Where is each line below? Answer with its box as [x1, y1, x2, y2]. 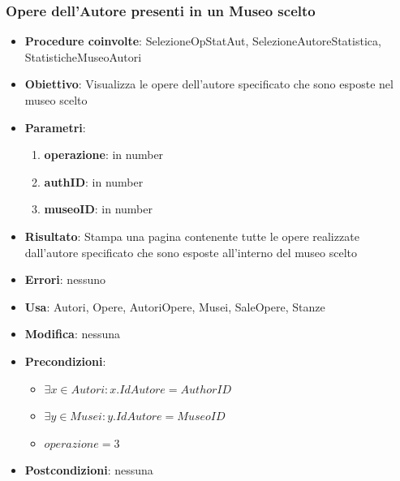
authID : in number [44, 173, 144, 190]
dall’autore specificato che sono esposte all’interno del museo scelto [24, 243, 358, 260]
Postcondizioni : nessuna [24, 462, 153, 479]
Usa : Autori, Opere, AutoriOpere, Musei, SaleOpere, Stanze [24, 298, 325, 315]
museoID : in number [44, 200, 153, 217]
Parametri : [24, 118, 86, 135]
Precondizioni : [24, 352, 106, 369]
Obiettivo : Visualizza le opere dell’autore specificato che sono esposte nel [24, 75, 394, 92]
